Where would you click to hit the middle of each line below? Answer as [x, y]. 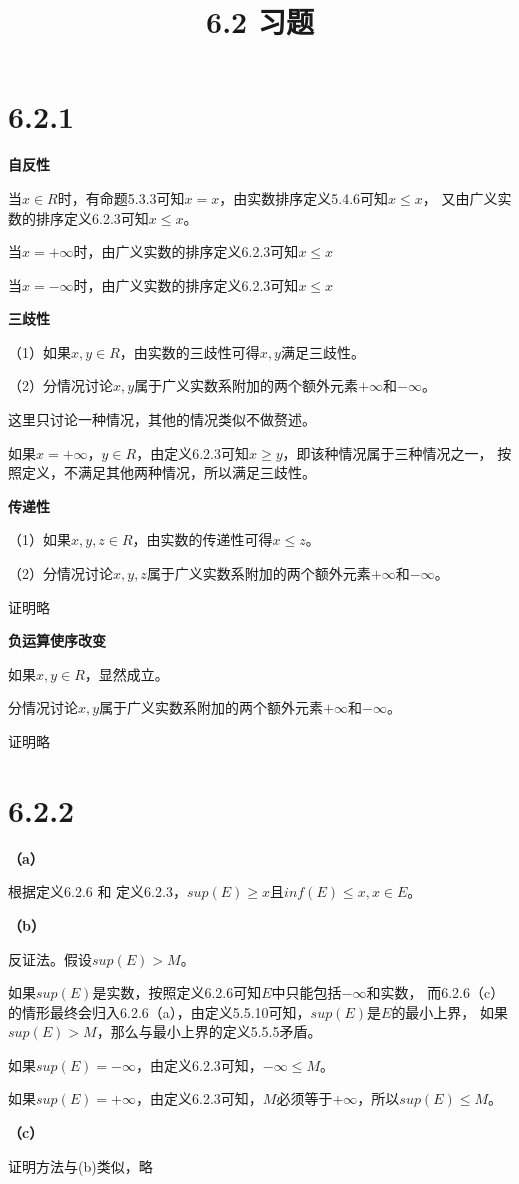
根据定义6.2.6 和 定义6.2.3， [97, 891]
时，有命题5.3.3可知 [121, 197]
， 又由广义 [460, 197]
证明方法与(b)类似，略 [80, 1165]
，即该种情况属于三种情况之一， [387, 452]
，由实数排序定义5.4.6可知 [304, 197]
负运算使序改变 [57, 640]
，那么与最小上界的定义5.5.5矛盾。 [209, 1031]
